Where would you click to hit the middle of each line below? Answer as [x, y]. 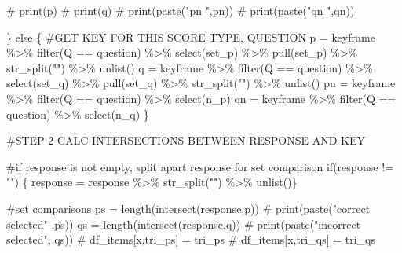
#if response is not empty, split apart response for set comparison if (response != [200, 166]
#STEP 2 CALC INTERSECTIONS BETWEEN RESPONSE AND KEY [186, 140]
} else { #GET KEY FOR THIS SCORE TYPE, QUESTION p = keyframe [191, 37]
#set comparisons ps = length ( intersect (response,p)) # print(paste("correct [188, 208]
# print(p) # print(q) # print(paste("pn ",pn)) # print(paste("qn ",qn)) [181, 10]
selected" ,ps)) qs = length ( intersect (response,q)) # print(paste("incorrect [184, 224]
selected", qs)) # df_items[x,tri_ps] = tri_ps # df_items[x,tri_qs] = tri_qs [191, 239]
